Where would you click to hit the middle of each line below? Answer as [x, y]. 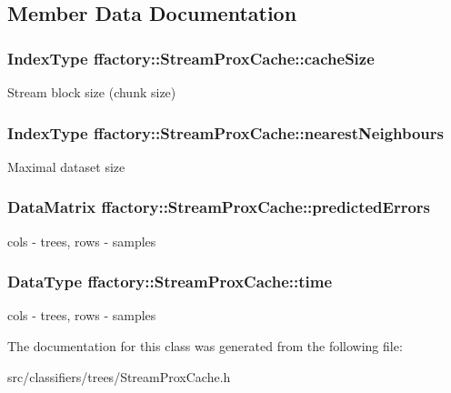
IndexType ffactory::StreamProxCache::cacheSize [191, 58]
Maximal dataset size [66, 166]
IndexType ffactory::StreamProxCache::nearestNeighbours [225, 132]
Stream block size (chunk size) [92, 92]
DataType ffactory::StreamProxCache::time [170, 282]
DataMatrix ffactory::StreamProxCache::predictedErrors [219, 207]
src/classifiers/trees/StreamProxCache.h [119, 376]
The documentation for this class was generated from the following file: [205, 346]
